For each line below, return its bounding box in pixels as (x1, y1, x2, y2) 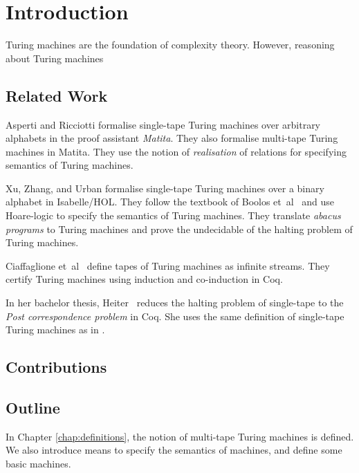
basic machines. (6, 456, 71, 470)
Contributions (6, 356, 107, 378)
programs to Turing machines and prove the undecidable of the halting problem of (6, 221, 353, 236)
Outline (6, 397, 60, 418)
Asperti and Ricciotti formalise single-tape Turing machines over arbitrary (6, 117, 321, 131)
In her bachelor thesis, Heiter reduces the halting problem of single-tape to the (6, 295, 344, 310)
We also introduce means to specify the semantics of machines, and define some (6, 443, 342, 457)
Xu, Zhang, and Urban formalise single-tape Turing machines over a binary (6, 180, 324, 195)
